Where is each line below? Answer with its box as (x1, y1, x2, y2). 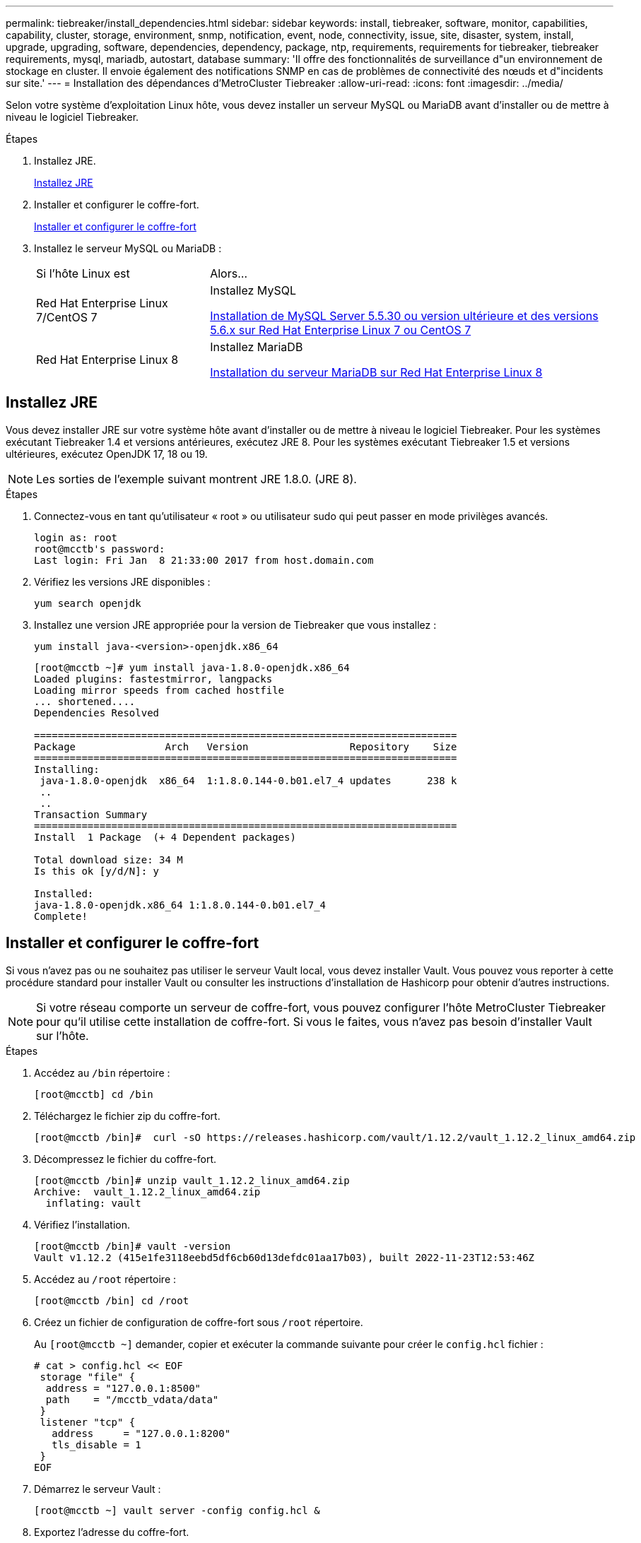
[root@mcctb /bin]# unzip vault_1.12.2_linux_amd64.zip (34, 1174, 350, 1186)
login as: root (34, 531, 118, 543)
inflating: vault (45, 1197, 141, 1209)
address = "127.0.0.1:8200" (52, 1427, 231, 1439)
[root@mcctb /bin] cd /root (34, 1294, 189, 1306)
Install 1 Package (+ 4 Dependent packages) (34, 831, 296, 843)
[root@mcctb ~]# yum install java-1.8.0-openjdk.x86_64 (34, 661, 350, 673)
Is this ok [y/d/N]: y (34, 865, 160, 877)
